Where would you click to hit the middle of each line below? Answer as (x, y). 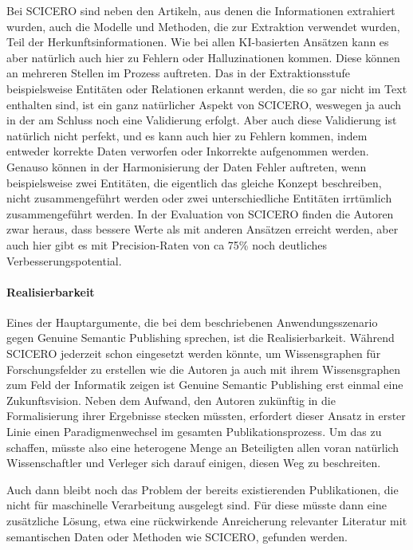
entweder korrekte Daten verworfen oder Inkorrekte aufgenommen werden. (188, 151)
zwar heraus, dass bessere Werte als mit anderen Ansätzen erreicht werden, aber (203, 229)
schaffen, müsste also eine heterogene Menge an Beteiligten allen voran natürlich (203, 447)
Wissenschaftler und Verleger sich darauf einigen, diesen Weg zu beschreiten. (194, 463)
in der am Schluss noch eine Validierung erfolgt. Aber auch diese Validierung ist (202, 120)
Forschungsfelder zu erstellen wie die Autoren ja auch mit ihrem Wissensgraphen (203, 369)
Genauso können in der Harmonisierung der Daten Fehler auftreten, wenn (187, 166)
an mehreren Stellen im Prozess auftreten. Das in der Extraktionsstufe (178, 73)
